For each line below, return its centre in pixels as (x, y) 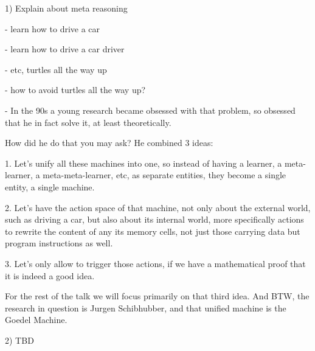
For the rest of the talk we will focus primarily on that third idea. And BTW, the (157, 296)
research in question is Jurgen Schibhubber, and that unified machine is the (146, 308)
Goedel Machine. (36, 320)
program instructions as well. (59, 243)
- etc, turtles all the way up (56, 69)
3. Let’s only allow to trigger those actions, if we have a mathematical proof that (155, 263)
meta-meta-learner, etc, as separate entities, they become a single (164, 175)
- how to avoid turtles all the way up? (75, 90)
